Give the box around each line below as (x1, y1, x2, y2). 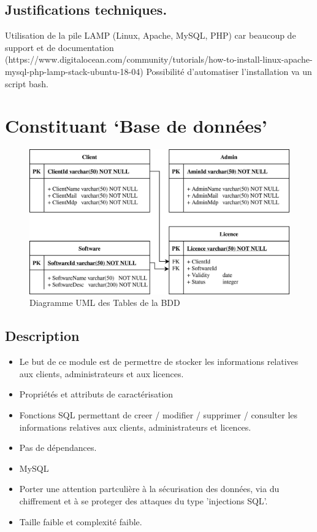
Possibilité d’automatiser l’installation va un (146, 65, 312, 77)
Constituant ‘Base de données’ (5, 113, 267, 138)
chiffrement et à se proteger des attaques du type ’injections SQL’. (19, 495, 268, 507)
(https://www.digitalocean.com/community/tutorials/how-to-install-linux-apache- (5, 53, 313, 66)
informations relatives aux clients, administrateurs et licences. (19, 420, 251, 433)
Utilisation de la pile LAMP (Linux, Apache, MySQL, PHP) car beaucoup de (5, 29, 296, 42)
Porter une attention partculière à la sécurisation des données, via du (19, 482, 280, 495)
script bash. (5, 77, 48, 90)
